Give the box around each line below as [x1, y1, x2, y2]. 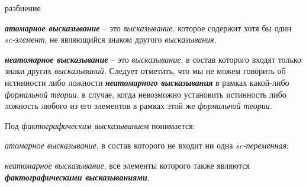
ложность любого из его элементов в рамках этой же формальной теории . [5, 99, 272, 112]
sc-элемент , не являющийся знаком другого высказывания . [5, 33, 217, 46]
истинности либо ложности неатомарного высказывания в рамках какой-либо [5, 76, 289, 88]
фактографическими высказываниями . [5, 170, 150, 183]
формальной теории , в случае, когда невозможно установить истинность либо [5, 88, 286, 100]
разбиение [5, 2, 41, 14]
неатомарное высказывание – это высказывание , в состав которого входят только [5, 53, 301, 65]
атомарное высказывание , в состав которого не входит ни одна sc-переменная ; [5, 139, 289, 151]
